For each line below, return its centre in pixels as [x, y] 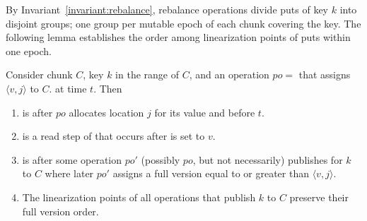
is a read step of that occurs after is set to [113, 136]
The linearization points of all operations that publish [139, 197]
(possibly [161, 159]
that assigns [325, 74]
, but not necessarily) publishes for [268, 159]
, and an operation [229, 74]
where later [69, 173]
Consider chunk [39, 74]
